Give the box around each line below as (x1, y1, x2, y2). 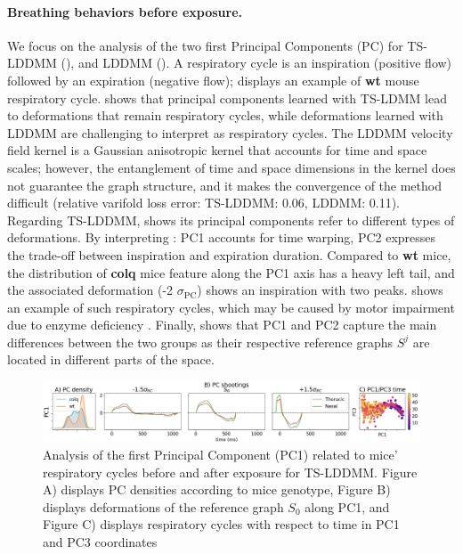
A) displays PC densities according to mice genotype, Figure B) (43, 480, 391, 499)
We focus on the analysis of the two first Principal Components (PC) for (7, 36, 403, 54)
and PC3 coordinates (43, 532, 158, 550)
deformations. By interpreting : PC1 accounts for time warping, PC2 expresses (7, 228, 436, 247)
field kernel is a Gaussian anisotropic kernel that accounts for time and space (7, 141, 427, 159)
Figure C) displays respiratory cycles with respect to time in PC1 (43, 515, 400, 534)
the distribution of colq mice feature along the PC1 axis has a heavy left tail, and (7, 263, 455, 281)
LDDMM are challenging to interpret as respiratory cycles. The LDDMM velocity (7, 123, 453, 142)
